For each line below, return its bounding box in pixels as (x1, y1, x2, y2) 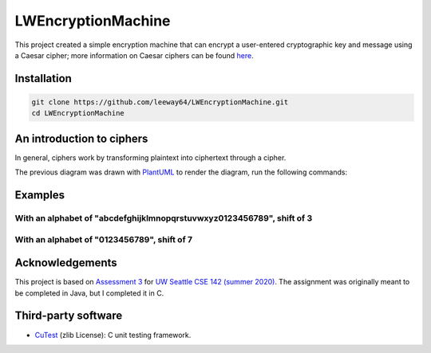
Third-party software (14, 309, 123, 323)
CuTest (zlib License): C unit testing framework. (34, 330, 192, 339)
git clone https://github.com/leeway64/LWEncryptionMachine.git (31, 97, 289, 107)
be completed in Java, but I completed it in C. (14, 288, 164, 298)
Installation (14, 72, 72, 85)
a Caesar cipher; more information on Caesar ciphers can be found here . (14, 50, 255, 60)
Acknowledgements (14, 256, 117, 270)
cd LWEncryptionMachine (31, 108, 125, 118)
